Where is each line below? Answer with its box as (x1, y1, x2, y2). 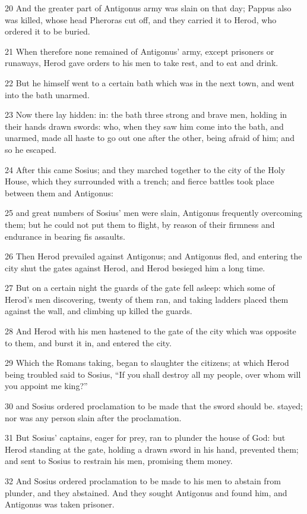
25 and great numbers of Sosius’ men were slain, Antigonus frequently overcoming (5, 206, 303, 219)
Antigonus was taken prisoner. (5, 498, 115, 510)
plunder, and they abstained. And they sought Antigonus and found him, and (5, 486, 287, 499)
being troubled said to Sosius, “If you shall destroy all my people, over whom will (5, 368, 301, 380)
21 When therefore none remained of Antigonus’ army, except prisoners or (5, 45, 274, 57)
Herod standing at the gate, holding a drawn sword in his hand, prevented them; (5, 443, 299, 455)
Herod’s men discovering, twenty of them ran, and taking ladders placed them (5, 293, 289, 305)
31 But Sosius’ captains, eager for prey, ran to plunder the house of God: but (5, 431, 286, 444)
